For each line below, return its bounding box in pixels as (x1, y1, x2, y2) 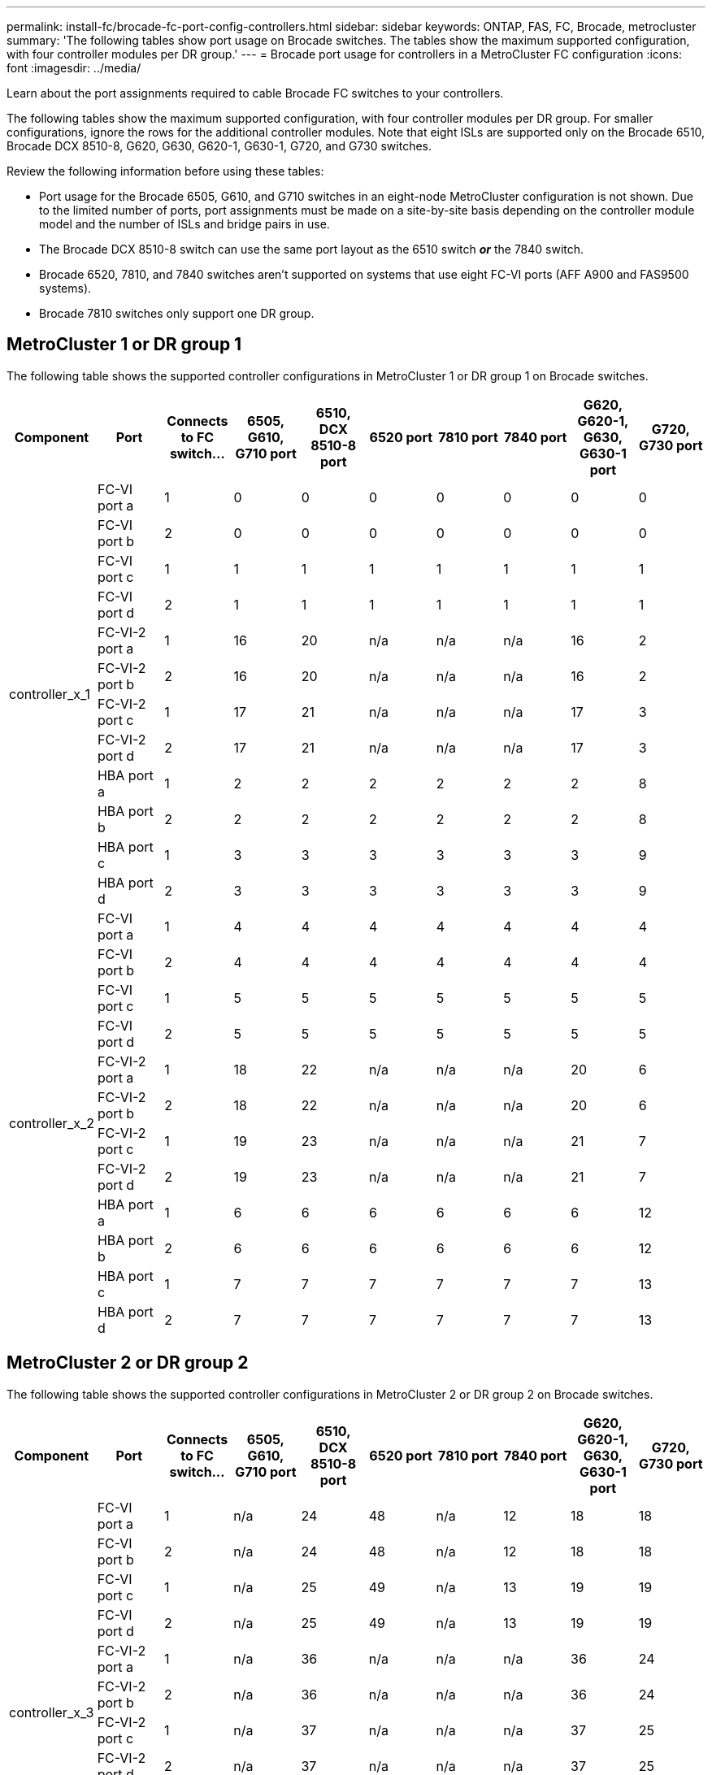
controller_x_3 (9, 1703, 94, 1721)
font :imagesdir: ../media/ (7, 61, 141, 75)
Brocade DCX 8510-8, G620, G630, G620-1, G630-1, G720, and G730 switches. (7, 139, 432, 153)
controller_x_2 (9, 1114, 94, 1131)
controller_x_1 (9, 685, 90, 702)
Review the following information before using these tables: (7, 164, 324, 178)
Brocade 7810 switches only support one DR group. (39, 306, 315, 320)
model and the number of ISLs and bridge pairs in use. (39, 217, 330, 231)
